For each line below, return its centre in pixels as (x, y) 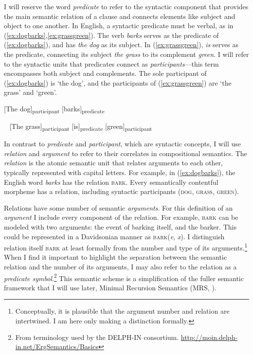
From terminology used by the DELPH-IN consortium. (97, 337)
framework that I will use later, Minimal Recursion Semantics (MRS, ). (110, 287)
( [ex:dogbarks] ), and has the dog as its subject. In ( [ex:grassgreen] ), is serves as (121, 44)
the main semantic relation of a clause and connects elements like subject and (120, 16)
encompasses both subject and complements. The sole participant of (105, 73)
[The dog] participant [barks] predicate (54, 109)
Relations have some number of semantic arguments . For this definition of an (118, 207)
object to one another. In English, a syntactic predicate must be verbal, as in (119, 26)
